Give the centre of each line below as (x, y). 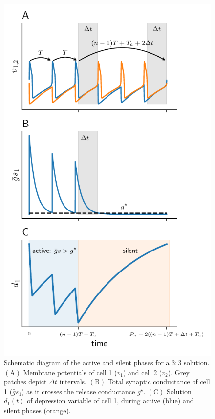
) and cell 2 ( (142, 372)
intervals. (73, 382)
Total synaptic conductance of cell (159, 382)
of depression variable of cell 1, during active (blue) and (110, 401)
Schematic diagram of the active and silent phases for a (87, 362)
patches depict (25, 382)
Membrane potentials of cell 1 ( (70, 372)
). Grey (179, 372)
